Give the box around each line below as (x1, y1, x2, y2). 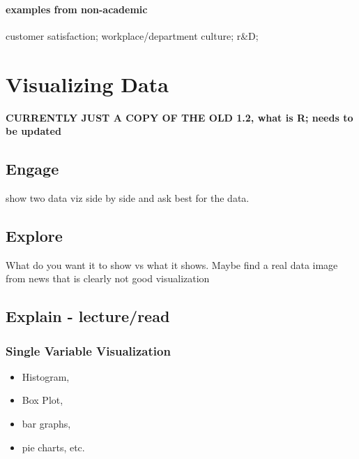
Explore (6, 224, 63, 246)
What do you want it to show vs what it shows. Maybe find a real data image (6, 257, 338, 272)
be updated (6, 124, 61, 138)
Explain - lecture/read (6, 305, 170, 327)
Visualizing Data (6, 69, 169, 98)
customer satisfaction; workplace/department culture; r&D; (6, 28, 259, 43)
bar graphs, (22, 416, 71, 431)
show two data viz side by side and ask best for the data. (6, 190, 250, 205)
